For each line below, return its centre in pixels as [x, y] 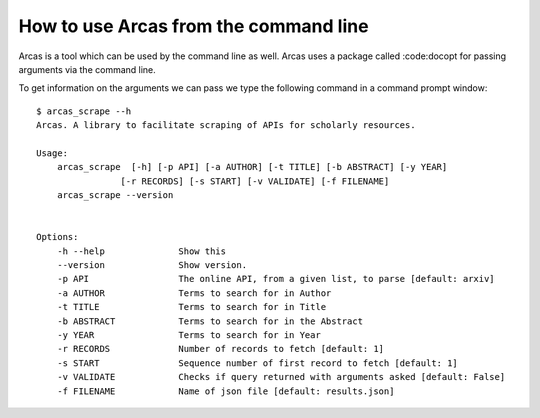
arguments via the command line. [87, 69]
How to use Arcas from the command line [193, 26]
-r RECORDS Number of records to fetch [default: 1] [220, 349]
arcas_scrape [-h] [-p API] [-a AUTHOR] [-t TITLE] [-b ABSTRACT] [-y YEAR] [252, 167]
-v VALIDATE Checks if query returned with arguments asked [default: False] [281, 377]
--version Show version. [152, 265]
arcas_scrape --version [115, 195]
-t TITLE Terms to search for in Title [191, 307]
